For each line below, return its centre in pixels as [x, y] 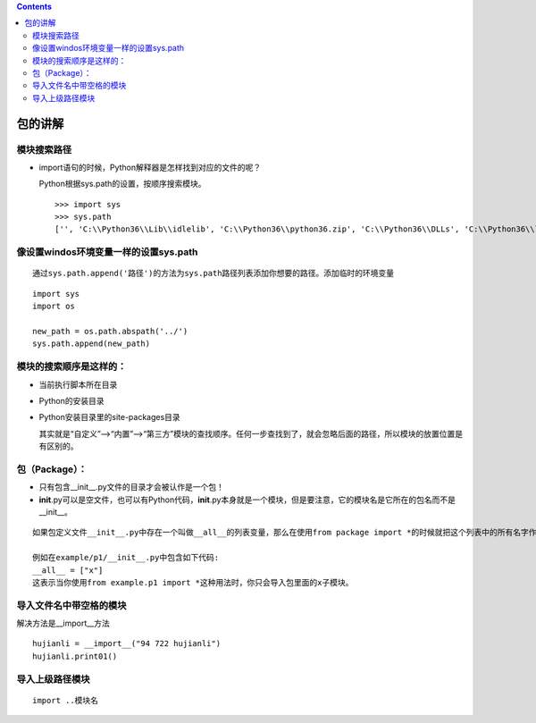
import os [54, 307]
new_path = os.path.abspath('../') [110, 331]
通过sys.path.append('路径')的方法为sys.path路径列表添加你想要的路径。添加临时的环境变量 [214, 273]
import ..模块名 [65, 700]
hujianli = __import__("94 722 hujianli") [127, 644]
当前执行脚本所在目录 [78, 384]
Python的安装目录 [71, 400]
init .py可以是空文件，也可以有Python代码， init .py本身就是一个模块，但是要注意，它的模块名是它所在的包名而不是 [247, 500]
